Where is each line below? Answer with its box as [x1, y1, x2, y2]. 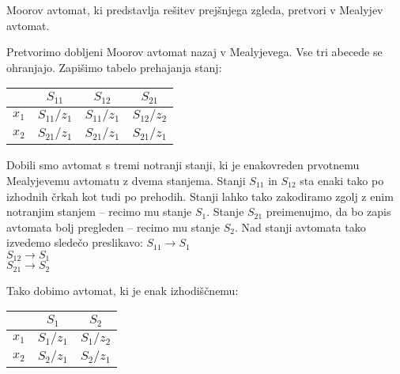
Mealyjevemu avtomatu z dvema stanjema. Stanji [6, 172, 246, 188]
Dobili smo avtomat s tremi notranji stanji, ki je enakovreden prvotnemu [6, 157, 360, 173]
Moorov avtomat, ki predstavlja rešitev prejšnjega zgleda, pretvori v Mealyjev [6, 2, 383, 17]
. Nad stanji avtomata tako [234, 218, 366, 235]
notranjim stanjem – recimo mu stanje [6, 203, 192, 220]
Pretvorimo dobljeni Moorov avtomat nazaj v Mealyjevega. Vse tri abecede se [6, 43, 383, 60]
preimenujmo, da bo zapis [266, 203, 391, 220]
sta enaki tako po [300, 172, 384, 188]
